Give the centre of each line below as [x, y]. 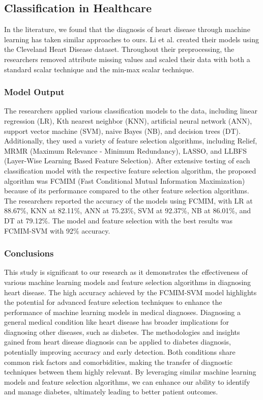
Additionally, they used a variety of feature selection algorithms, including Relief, [131, 141]
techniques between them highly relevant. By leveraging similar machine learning [130, 372]
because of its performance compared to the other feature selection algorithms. [127, 191]
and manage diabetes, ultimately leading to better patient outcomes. [111, 392]
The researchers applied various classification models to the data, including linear [131, 111]
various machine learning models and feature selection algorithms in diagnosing [128, 282]
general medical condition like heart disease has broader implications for [116, 322]
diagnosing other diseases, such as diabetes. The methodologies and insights [122, 332]
